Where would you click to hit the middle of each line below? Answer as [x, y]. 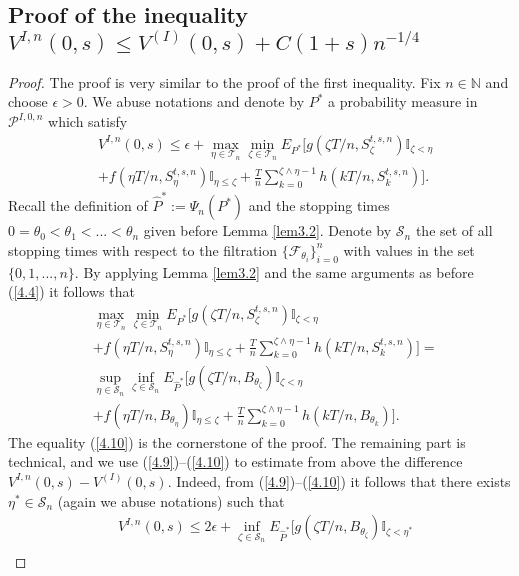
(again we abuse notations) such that [171, 500]
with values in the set [409, 249]
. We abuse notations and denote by [194, 101]
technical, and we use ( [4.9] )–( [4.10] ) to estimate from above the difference [235, 461]
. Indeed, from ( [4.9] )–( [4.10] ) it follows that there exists [339, 480]
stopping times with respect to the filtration [143, 249]
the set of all [454, 230]
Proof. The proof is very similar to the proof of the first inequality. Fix [224, 81]
